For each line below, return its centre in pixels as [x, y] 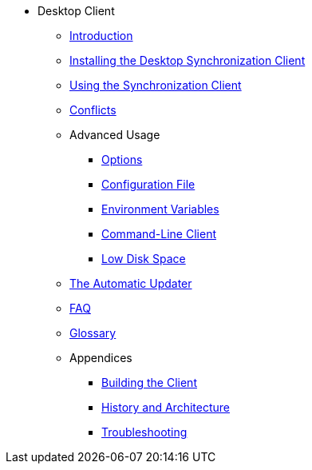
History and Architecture [166, 407]
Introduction [101, 36]
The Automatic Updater [131, 283]
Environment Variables [160, 209]
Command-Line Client [159, 234]
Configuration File [148, 184]
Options [122, 159]
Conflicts [93, 110]
